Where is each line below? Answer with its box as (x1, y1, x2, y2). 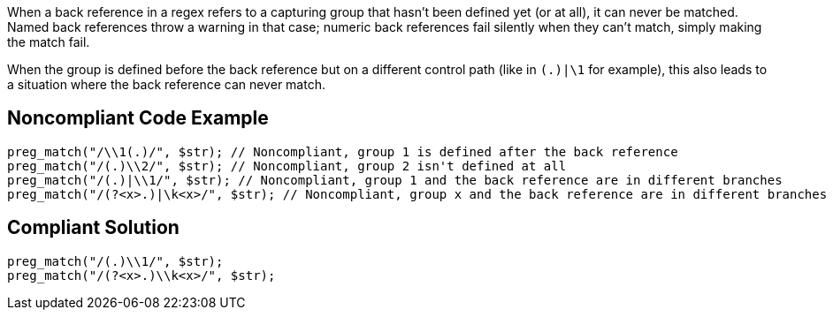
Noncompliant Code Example (7, 107, 269, 130)
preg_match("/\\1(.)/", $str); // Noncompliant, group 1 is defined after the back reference (7, 144, 678, 159)
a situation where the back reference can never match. (7, 77, 325, 92)
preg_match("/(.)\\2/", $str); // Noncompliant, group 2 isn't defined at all (7, 158, 567, 173)
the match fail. (7, 34, 90, 49)
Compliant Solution (7, 216, 180, 239)
